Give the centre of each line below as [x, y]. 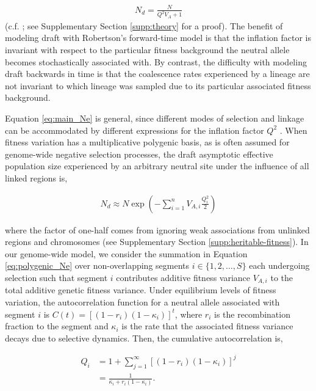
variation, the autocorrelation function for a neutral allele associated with [142, 302]
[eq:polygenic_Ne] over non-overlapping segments [97, 265]
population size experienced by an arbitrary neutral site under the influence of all [157, 166]
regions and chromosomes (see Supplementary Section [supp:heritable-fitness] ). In [157, 242]
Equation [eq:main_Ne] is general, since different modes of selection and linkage [155, 118]
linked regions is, [36, 177]
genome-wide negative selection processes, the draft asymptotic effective [139, 154]
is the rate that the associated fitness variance [207, 326]
